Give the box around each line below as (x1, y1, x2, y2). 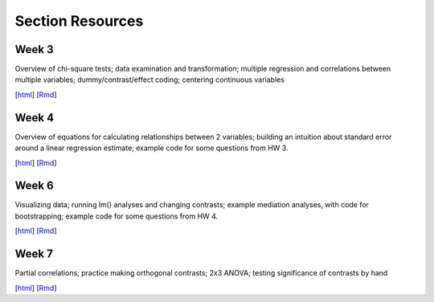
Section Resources (14, 12, 144, 30)
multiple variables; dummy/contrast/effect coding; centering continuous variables (14, 75, 285, 84)
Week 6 (14, 179, 54, 193)
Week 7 (14, 247, 54, 261)
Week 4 (14, 111, 55, 124)
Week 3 (14, 43, 54, 56)
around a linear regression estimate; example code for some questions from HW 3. (14, 143, 289, 153)
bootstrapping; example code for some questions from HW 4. (14, 211, 219, 221)
